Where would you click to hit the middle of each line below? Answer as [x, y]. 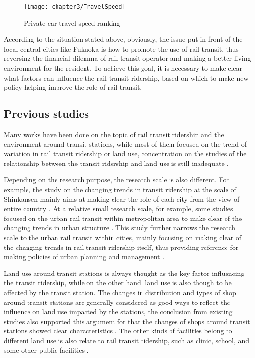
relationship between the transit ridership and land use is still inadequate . [116, 163]
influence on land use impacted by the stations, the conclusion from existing [118, 312]
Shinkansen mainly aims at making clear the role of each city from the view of [122, 199]
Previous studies [47, 114]
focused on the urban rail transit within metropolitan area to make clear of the [123, 218]
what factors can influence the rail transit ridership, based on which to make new [126, 77]
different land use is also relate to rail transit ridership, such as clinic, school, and [127, 340]
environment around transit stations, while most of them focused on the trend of [126, 144]
